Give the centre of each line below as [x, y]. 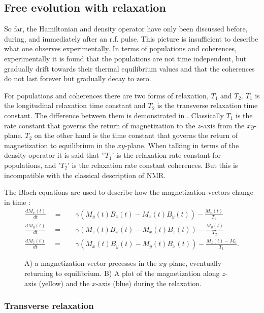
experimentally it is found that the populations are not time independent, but [125, 58]
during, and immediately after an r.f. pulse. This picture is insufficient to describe [131, 38]
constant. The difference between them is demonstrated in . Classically [114, 115]
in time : [18, 202]
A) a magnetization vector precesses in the [91, 263]
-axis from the [223, 125]
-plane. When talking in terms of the [182, 145]
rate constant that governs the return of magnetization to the [100, 125]
